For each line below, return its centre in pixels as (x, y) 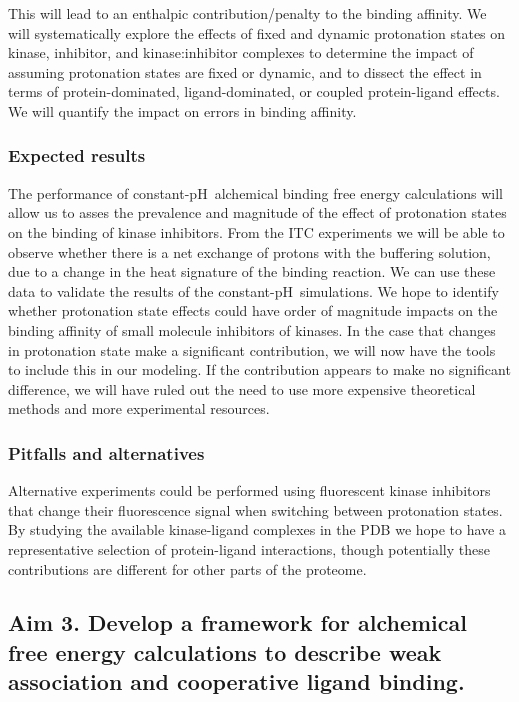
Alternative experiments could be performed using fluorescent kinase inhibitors (249, 490)
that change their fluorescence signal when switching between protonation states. (255, 509)
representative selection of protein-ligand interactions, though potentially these (249, 548)
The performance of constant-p (103, 192)
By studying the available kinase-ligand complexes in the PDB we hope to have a (257, 529)
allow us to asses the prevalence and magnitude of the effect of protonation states (257, 212)
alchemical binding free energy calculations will (358, 192)
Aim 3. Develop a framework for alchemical (237, 622)
